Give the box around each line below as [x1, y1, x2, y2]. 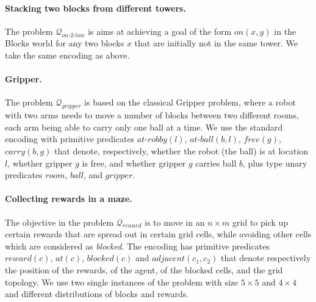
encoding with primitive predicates [5, 132, 135, 145]
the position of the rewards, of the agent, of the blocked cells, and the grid [5, 263, 283, 276]
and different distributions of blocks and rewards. [5, 287, 189, 300]
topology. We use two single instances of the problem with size [5, 275, 239, 288]
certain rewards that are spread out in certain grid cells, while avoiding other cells [5, 228, 312, 240]
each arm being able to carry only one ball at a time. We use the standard [5, 120, 283, 133]
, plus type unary [243, 156, 307, 169]
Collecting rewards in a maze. [5, 192, 132, 205]
